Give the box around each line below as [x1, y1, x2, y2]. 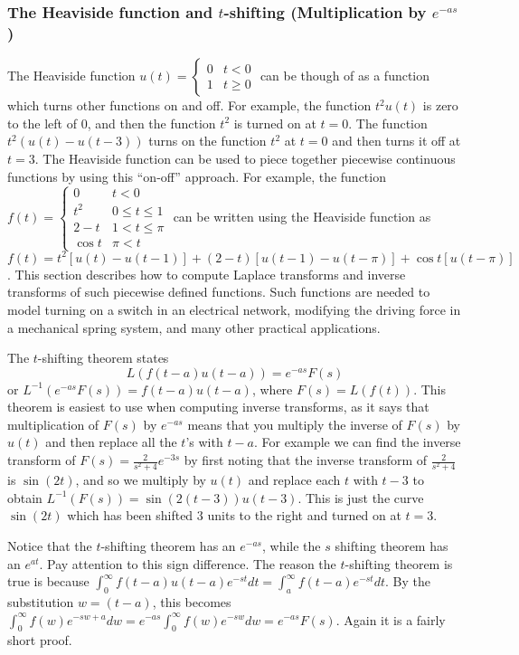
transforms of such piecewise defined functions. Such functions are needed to [7, 282, 430, 301]
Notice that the [7, 536, 92, 555]
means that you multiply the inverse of [187, 414, 402, 433]
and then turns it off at [332, 131, 461, 150]
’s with [185, 432, 223, 451]
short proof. [7, 631, 72, 650]
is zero [422, 96, 458, 115]
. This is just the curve [297, 488, 424, 507]
